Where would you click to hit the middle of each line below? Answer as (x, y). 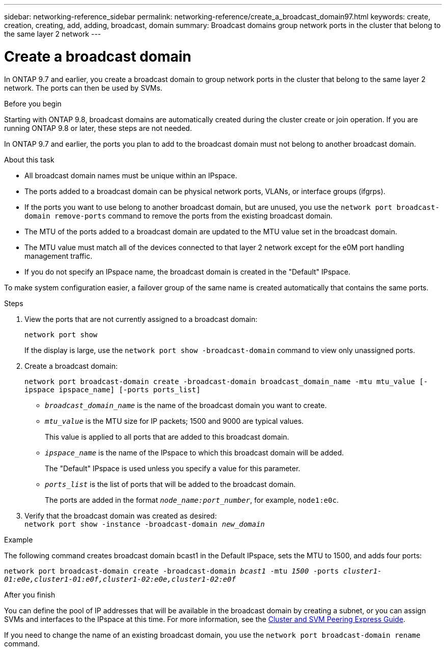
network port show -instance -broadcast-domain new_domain (145, 524)
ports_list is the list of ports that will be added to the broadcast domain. (170, 484)
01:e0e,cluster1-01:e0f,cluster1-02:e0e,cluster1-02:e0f (120, 579)
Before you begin (33, 103)
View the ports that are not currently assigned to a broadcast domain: (141, 319)
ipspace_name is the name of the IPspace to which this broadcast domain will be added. (194, 452)
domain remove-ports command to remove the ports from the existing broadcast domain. (178, 215)
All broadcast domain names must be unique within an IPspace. (131, 175)
